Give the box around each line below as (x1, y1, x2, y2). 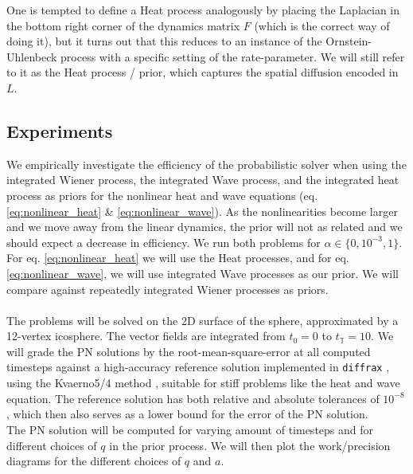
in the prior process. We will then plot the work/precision (109, 437, 391, 453)
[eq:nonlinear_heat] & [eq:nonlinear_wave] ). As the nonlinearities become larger (6, 202, 398, 219)
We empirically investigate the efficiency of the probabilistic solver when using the (6, 155, 407, 172)
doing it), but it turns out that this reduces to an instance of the (6, 33, 322, 49)
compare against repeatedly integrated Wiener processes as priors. (6, 280, 329, 297)
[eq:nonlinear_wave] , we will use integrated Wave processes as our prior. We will (6, 264, 399, 281)
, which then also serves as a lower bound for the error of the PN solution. (6, 405, 368, 422)
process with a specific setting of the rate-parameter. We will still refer (60, 48, 405, 65)
